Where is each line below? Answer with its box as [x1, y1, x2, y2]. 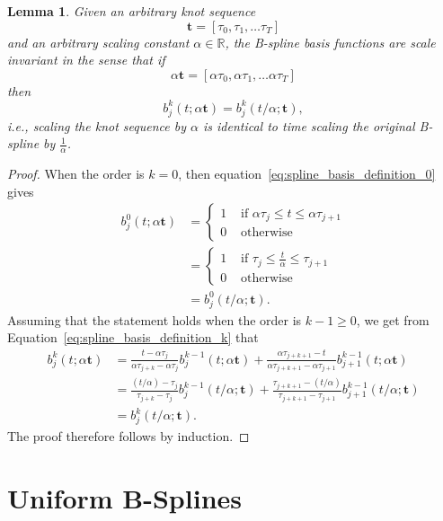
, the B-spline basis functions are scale [225, 32, 436, 51]
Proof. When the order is [7, 164, 145, 183]
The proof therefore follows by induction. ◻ [7, 426, 250, 445]
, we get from [356, 310, 430, 329]
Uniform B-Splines [7, 479, 242, 516]
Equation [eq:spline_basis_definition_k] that [7, 328, 259, 347]
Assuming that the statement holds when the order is [7, 310, 302, 329]
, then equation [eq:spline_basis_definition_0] [178, 164, 436, 183]
